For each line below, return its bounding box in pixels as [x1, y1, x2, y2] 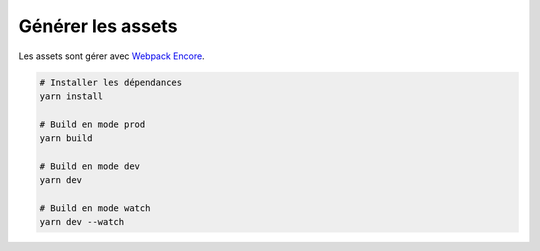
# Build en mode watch [39, 203, 151, 214]
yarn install [39, 90, 104, 102]
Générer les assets [18, 15, 178, 37]
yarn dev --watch [39, 216, 125, 228]
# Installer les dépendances [39, 76, 183, 88]
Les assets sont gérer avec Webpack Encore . [18, 50, 205, 62]
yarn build [39, 133, 93, 144]
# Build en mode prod [39, 118, 146, 130]
